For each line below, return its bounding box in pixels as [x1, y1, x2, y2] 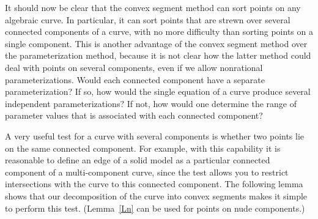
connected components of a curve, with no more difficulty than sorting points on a [5, 25, 313, 38]
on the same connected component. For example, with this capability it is [5, 141, 281, 154]
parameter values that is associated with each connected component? [5, 109, 263, 122]
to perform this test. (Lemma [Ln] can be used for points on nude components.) [5, 201, 305, 214]
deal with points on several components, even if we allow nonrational [5, 61, 263, 73]
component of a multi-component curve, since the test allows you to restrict [5, 165, 289, 178]
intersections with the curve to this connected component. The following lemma [5, 177, 303, 190]
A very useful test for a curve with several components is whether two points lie [5, 129, 305, 142]
